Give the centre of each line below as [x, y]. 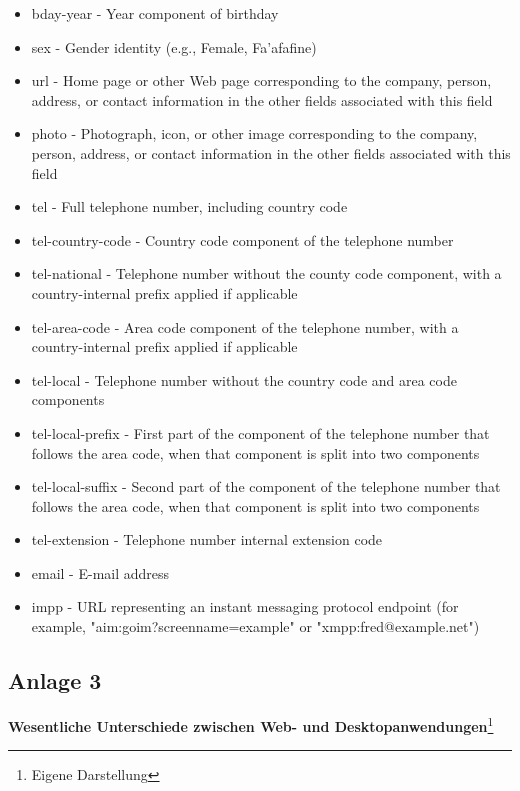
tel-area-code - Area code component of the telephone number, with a [245, 326]
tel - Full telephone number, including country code [189, 206]
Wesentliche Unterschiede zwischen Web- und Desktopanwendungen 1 [251, 724]
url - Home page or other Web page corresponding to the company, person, [261, 80]
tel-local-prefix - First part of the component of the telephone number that [260, 432]
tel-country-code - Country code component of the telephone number [242, 239]
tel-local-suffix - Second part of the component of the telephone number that [266, 486]
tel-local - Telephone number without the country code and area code [244, 379]
